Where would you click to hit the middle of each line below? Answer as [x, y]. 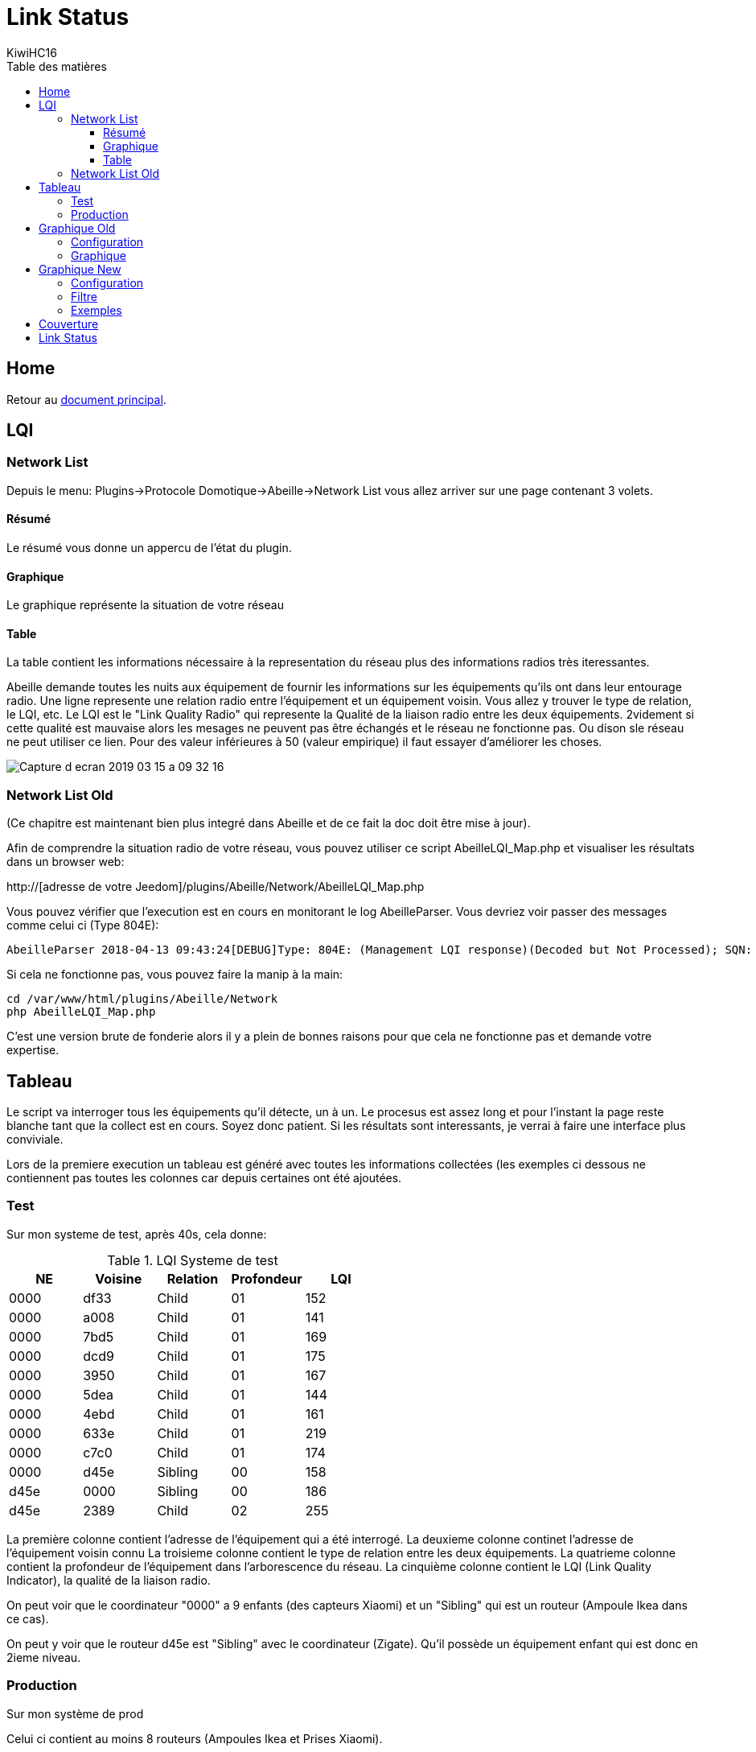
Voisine [119, 1278]
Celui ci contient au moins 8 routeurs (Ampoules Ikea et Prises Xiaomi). [195, 1738]
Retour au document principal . [86, 399]
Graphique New [80, 269]
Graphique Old [77, 228]
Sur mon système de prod [75, 1713]
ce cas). [28, 1618]
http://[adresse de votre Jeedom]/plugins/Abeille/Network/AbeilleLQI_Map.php [216, 887]
